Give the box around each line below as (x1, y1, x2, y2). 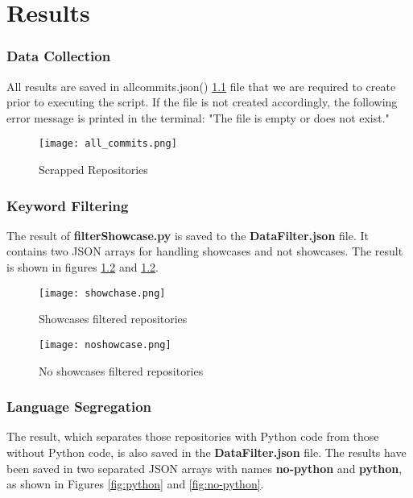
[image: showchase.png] (39, 287, 166, 299)
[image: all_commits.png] (39, 138, 177, 150)
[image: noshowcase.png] (39, 338, 171, 351)
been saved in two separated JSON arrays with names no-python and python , (6, 459, 403, 476)
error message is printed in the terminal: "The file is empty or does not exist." (6, 109, 390, 126)
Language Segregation (6, 396, 152, 417)
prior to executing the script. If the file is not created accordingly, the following (6, 93, 398, 110)
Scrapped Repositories (39, 161, 148, 178)
